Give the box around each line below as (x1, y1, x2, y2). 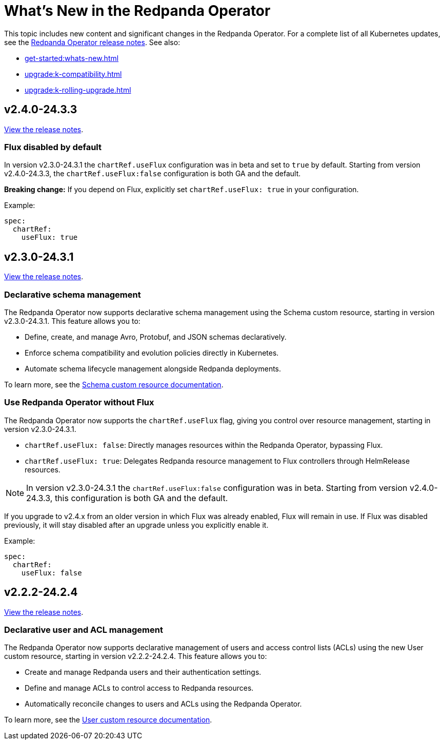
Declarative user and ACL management (4, 624, 163, 635)
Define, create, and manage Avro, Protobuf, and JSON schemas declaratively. (25, 332, 287, 341)
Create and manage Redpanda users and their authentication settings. (25, 668, 261, 677)
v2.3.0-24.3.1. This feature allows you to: (4, 316, 140, 325)
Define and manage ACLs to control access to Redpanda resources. (25, 684, 254, 693)
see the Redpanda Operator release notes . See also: (4, 37, 180, 47)
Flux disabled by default (4, 141, 102, 152)
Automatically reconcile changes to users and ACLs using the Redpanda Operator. (25, 699, 302, 709)
